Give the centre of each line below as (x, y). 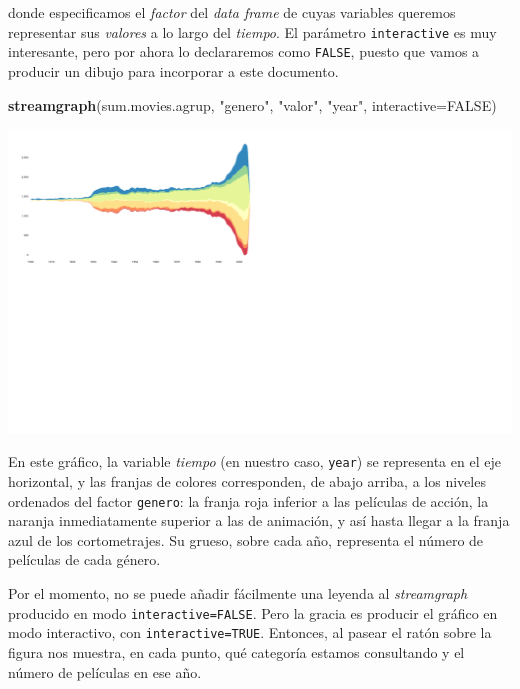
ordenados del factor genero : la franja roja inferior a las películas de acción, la (248, 500)
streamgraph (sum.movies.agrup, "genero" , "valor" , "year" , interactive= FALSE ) (252, 104)
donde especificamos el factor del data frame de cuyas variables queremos (232, 12)
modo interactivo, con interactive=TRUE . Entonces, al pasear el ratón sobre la (250, 632)
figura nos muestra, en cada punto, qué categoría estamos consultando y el (236, 651)
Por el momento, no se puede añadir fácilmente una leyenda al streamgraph (238, 593)
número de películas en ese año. (105, 671)
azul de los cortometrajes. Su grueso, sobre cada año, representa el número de (246, 539)
